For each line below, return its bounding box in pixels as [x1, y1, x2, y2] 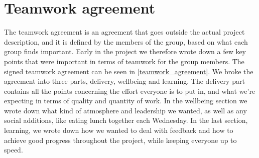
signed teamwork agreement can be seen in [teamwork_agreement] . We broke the [4, 66, 253, 76]
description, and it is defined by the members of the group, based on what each [4, 36, 248, 47]
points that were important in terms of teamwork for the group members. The [4, 56, 244, 66]
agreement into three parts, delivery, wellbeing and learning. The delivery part [4, 76, 245, 86]
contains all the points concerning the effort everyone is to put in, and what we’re [4, 85, 255, 96]
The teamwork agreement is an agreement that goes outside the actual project [4, 27, 245, 37]
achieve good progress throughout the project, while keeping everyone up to [4, 134, 237, 145]
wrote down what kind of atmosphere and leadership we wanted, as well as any [4, 105, 247, 115]
